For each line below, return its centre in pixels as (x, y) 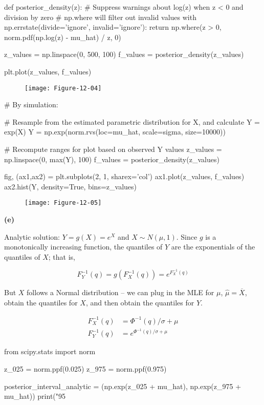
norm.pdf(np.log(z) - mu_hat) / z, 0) (63, 37)
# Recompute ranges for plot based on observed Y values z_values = (113, 149)
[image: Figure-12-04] (63, 88)
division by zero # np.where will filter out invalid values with (100, 17)
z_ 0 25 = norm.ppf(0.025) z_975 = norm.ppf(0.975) (85, 369)
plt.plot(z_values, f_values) (48, 71)
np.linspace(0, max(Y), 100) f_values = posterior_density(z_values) (112, 159)
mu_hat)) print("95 (35, 396)
